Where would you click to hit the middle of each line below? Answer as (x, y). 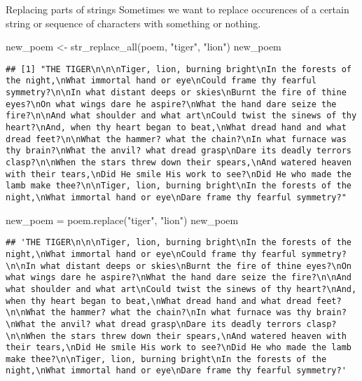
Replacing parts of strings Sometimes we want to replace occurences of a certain (177, 9)
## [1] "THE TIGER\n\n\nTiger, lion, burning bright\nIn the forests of (179, 69)
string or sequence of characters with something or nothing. (133, 23)
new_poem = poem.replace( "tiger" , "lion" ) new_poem (122, 220)
